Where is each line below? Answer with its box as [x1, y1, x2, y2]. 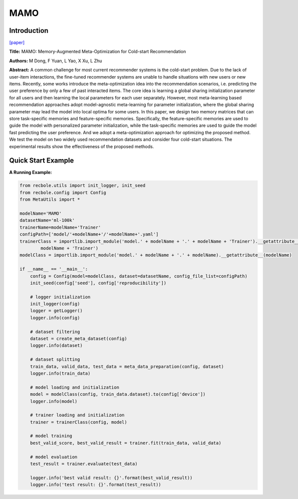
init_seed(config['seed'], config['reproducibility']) [30, 280, 166, 286]
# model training [30, 433, 73, 439]
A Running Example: [9, 169, 52, 175]
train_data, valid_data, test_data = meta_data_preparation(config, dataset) [30, 363, 224, 369]
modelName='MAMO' [19, 210, 62, 216]
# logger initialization [30, 294, 91, 300]
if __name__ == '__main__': [19, 266, 88, 272]
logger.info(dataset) [30, 343, 83, 348]
